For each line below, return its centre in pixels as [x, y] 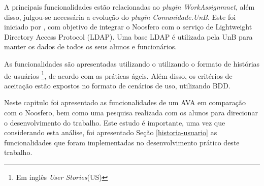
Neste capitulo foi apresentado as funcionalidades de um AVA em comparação [125, 102]
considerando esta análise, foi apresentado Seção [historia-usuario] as [111, 132]
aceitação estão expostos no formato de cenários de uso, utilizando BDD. [117, 85]
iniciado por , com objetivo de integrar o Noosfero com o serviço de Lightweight [128, 27]
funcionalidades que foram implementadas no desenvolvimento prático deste [122, 142]
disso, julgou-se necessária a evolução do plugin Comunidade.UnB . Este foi [120, 17]
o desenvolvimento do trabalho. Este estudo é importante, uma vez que [115, 122]
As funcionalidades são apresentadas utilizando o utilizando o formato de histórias [132, 63]
